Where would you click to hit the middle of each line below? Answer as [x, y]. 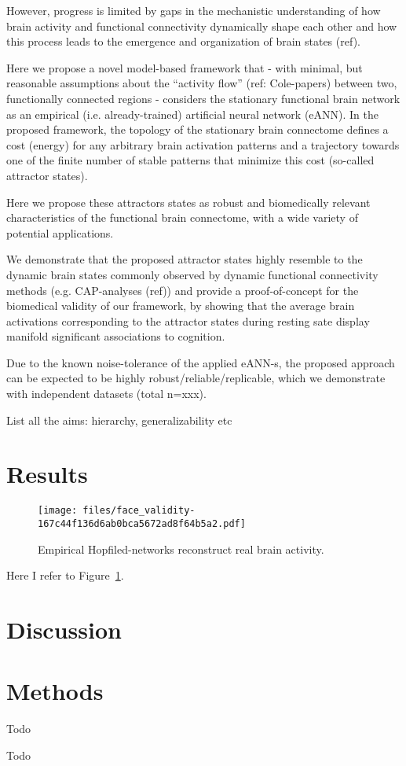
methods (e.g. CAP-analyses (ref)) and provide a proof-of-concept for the [183, 290]
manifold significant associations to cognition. [116, 336]
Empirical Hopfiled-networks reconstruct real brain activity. [181, 549]
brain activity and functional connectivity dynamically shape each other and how [202, 26]
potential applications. [60, 232]
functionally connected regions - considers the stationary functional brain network [203, 98]
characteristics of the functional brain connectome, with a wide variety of [182, 217]
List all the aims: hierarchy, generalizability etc [119, 420]
